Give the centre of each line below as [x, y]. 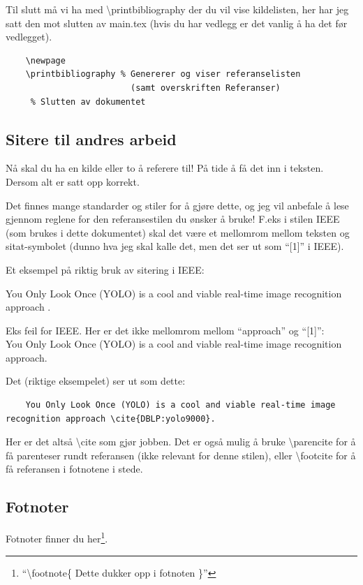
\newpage [45, 60]
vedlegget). [29, 37]
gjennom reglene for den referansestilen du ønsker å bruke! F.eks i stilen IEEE [173, 219]
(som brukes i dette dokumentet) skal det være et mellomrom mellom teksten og [178, 232]
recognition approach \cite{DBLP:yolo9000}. [111, 419]
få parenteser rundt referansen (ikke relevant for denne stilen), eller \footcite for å [181, 455]
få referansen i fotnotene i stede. [74, 469]
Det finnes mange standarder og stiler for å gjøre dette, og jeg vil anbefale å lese [177, 205]
